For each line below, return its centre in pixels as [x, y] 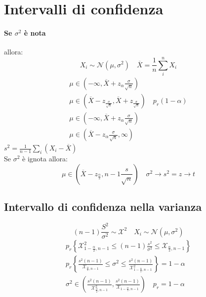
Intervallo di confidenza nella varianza [103, 206]
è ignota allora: [45, 159]
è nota [35, 32]
